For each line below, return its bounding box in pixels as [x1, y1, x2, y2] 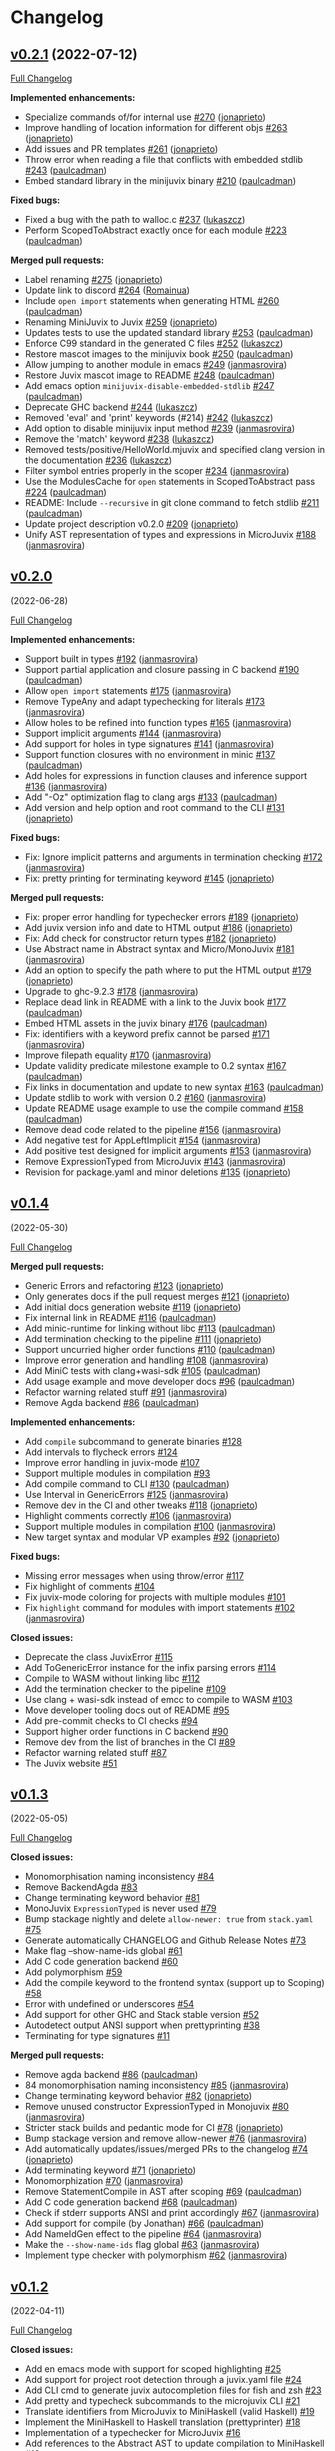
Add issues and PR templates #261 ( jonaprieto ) [24, 143, 219, 155]
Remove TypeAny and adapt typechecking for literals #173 [24, 695, 265, 707]
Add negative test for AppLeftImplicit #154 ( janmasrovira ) [24, 1134, 262, 1146]
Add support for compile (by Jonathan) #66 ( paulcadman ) [24, 2217, 265, 2230]
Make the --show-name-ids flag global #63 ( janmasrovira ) [24, 2239, 260, 2251]
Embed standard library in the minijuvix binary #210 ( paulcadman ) [24, 175, 297, 186]
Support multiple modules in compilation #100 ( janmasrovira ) [24, 1520, 277, 1532]
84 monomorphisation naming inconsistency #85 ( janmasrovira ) [24, 2079, 290, 2091]
